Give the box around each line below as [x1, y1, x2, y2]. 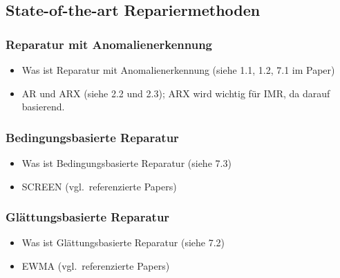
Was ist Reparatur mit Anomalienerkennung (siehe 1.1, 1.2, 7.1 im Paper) [21, 63, 335, 77]
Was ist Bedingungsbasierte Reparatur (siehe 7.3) [21, 156, 232, 170]
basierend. [21, 99, 65, 114]
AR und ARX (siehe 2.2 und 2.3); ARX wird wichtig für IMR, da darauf [21, 86, 330, 100]
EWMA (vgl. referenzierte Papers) [21, 259, 170, 272]
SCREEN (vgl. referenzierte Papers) [21, 179, 177, 193]
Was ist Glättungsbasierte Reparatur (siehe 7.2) [21, 235, 225, 250]
